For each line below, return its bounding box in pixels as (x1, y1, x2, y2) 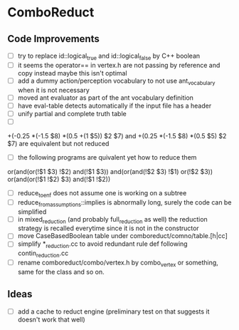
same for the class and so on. (17, 267, 105, 276)
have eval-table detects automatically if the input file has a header (17, 101, 212, 110)
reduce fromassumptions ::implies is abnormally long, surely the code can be (17, 197, 232, 208)
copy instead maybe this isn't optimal (17, 68, 127, 77)
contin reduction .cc (17, 249, 69, 259)
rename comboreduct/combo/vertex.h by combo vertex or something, (17, 258, 218, 268)
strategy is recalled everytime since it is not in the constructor (17, 224, 199, 232)
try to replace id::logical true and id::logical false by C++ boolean (17, 51, 201, 61)
